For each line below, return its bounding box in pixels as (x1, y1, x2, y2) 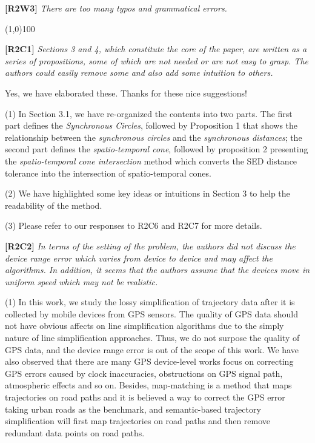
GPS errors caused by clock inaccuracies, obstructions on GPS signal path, (5, 367, 283, 379)
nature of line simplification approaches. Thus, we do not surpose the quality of (5, 331, 300, 344)
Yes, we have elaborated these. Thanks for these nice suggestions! (5, 86, 247, 99)
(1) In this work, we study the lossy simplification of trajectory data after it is (5, 296, 295, 308)
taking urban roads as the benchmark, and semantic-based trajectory (5, 402, 261, 415)
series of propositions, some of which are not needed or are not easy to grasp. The (5, 54, 308, 67)
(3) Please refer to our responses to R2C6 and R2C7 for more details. (5, 219, 262, 232)
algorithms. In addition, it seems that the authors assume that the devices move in (5, 263, 310, 276)
